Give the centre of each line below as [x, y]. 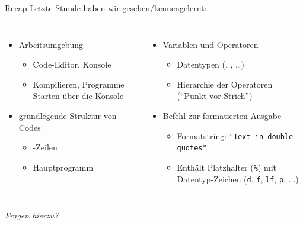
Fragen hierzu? [32, 215]
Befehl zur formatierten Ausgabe [222, 115]
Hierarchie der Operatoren [225, 84]
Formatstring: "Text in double [235, 135]
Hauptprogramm [63, 167]
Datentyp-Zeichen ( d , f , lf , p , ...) [238, 179]
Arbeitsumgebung [51, 44]
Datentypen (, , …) [210, 64]
